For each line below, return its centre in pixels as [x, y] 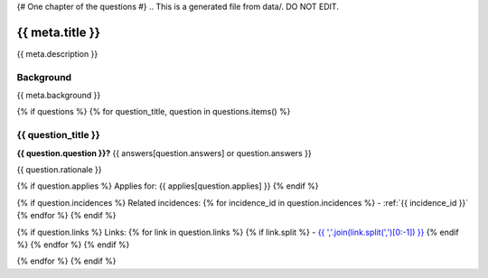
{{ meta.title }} [59, 32]
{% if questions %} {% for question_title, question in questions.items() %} [154, 112]
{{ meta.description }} [57, 53]
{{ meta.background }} [59, 96]
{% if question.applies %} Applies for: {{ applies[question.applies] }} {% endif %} [168, 186]
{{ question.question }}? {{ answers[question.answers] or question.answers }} [164, 153]
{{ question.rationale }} [60, 169]
